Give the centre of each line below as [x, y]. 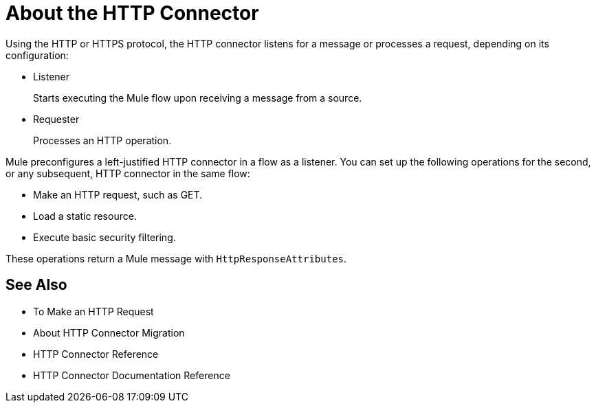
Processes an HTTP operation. [102, 140]
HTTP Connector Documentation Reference [132, 375]
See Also [36, 285]
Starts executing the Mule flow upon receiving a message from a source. [198, 98]
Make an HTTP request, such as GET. [118, 194]
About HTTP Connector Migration [109, 332]
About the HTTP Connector [132, 13]
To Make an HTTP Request [93, 311]
